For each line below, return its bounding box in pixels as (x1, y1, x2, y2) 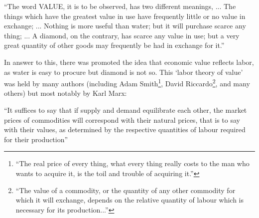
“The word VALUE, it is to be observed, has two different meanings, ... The (4, 1, 236, 11)
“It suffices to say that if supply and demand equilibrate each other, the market (4, 105, 247, 115)
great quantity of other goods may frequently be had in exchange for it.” (4, 40, 225, 50)
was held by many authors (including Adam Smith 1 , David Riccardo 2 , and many (4, 77, 250, 88)
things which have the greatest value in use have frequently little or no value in (4, 10, 246, 21)
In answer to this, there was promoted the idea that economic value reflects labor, (4, 56, 254, 67)
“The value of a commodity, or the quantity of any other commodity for (15, 185, 236, 195)
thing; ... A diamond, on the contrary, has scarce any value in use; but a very (4, 30, 240, 40)
